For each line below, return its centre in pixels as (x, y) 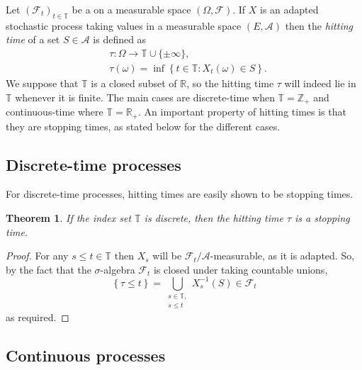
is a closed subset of (134, 83)
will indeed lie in (320, 83)
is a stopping (322, 217)
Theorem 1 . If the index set (69, 217)
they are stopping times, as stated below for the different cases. (143, 126)
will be (167, 256)
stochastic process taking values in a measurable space (124, 25)
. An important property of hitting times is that (242, 112)
